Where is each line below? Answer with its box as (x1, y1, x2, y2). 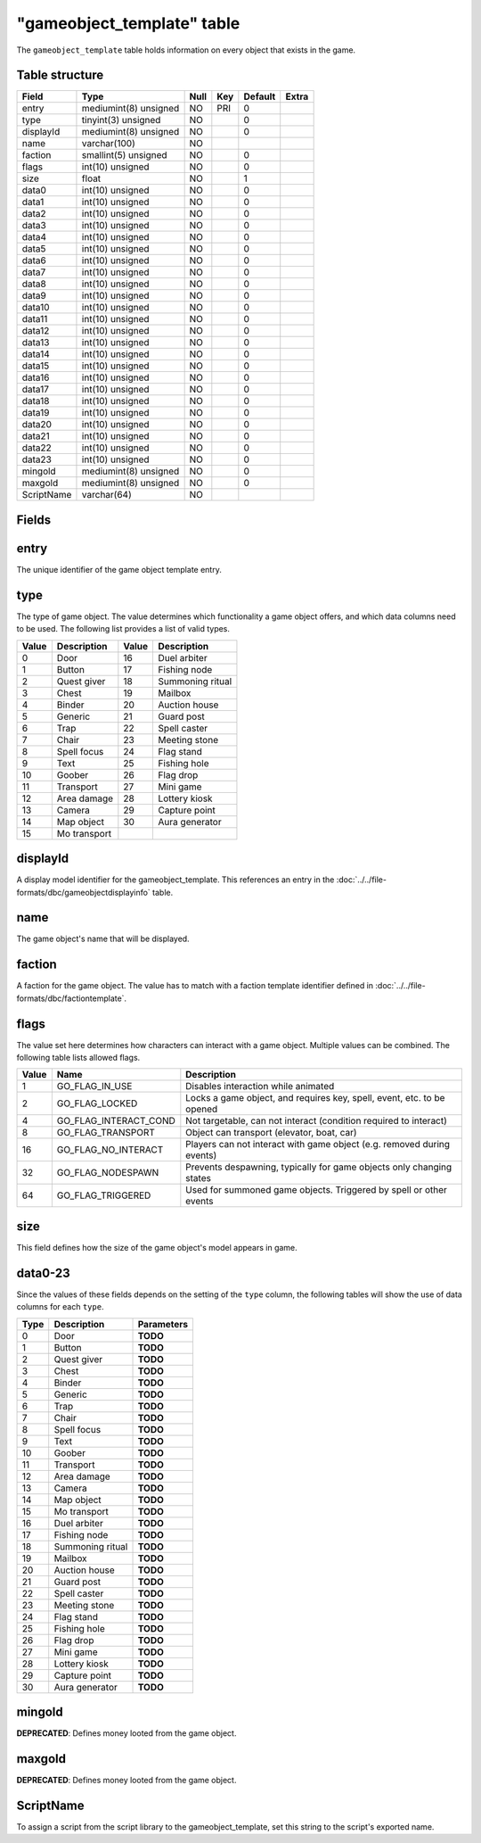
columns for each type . (16, 1302, 104, 1312)
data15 (21, 360, 50, 372)
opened (185, 1103, 218, 1115)
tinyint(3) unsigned (81, 114, 161, 127)
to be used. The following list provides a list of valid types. (16, 624, 231, 634)
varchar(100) (81, 137, 135, 150)
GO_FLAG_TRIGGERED (56, 1189, 151, 1202)
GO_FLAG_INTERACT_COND (56, 1115, 175, 1128)
